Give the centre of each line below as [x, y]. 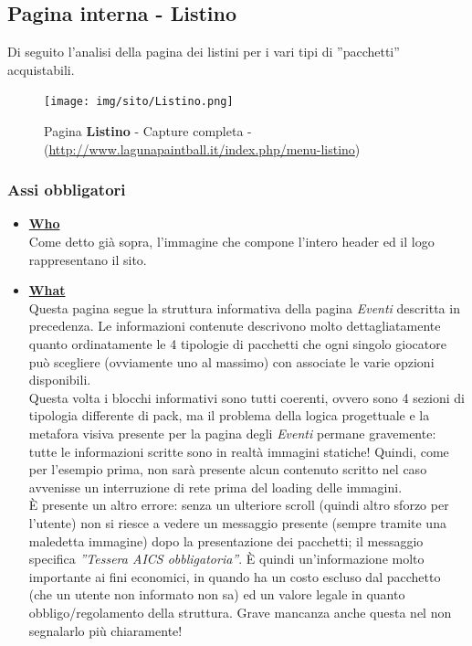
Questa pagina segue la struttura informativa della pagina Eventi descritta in [244, 307]
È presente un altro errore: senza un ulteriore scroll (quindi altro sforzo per [239, 505]
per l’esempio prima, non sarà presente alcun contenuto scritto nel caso [228, 469]
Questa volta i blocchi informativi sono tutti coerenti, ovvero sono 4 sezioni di [246, 397]
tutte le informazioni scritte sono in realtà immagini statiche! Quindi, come [239, 451]
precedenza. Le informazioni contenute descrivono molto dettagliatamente [235, 326]
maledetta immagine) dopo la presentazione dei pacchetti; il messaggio [226, 540]
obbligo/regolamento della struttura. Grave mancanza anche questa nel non [240, 612]
